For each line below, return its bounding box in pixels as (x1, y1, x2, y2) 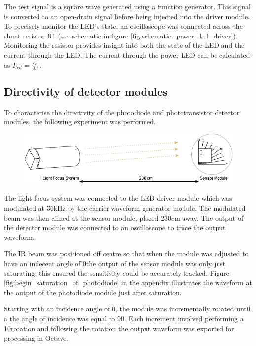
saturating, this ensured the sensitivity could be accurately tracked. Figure (4, 268, 229, 278)
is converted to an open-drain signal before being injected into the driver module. (4, 11, 250, 21)
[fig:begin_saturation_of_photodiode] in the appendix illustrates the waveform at (4, 277, 252, 288)
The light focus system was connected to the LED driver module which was (4, 193, 232, 203)
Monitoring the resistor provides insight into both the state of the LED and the (4, 40, 245, 50)
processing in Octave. (4, 333, 69, 343)
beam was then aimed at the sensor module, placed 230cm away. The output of (4, 212, 244, 223)
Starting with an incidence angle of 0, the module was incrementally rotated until (4, 304, 251, 314)
